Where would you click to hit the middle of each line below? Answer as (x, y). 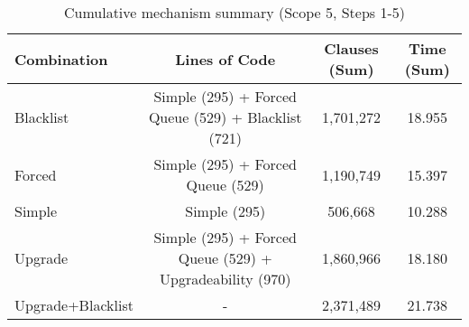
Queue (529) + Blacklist (225, 117)
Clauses (351, 48)
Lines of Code (225, 59)
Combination (61, 59)
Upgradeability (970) (225, 279)
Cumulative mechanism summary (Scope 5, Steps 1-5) (234, 12)
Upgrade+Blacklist (74, 305)
